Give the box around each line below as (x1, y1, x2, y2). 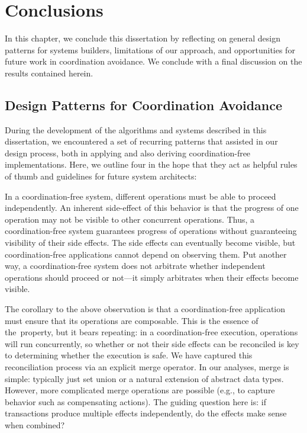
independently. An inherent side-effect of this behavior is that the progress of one (5, 201, 299, 214)
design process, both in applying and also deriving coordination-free (5, 146, 251, 159)
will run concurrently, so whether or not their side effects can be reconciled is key (5, 337, 299, 349)
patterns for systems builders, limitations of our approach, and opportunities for (5, 43, 295, 56)
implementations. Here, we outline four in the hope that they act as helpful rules (5, 158, 298, 171)
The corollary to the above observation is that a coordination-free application (5, 303, 286, 315)
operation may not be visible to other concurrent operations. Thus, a (5, 213, 255, 225)
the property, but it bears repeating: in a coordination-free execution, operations (5, 326, 298, 338)
